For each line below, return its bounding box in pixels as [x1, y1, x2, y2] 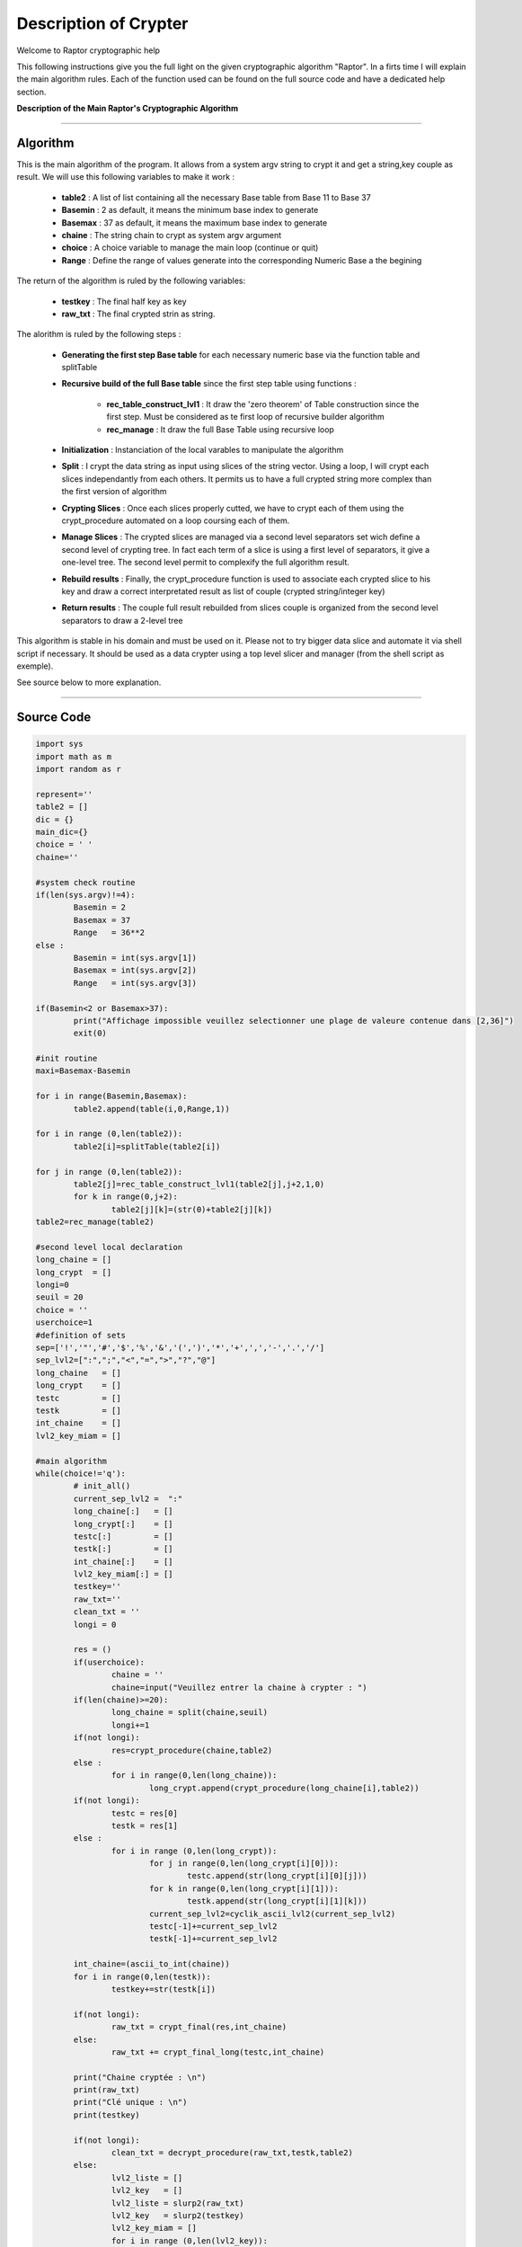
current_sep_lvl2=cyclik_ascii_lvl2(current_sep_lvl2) [148, 1908, 396, 1919]
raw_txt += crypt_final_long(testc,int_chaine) [111, 2047, 325, 2057]
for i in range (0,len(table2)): [35, 1129, 183, 1139]
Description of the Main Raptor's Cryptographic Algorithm [16, 103, 238, 114]
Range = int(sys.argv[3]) [73, 978, 198, 988]
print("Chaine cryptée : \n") [73, 2072, 207, 2083]
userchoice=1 [35, 1318, 93, 1328]
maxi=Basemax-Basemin [35, 1066, 131, 1076]
